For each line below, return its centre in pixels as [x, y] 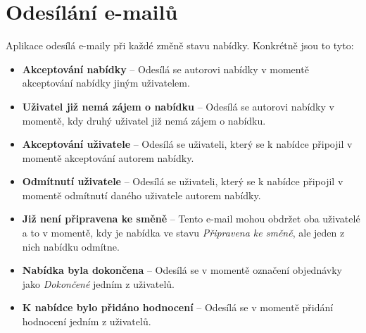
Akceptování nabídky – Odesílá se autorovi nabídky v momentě [165, 69]
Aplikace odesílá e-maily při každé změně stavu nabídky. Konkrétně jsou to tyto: [180, 45]
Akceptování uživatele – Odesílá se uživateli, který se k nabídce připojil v [187, 144]
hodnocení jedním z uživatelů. [87, 321]
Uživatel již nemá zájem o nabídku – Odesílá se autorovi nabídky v [178, 106]
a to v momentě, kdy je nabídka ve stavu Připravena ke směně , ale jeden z [183, 233]
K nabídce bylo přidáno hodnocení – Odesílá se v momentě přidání [178, 307]
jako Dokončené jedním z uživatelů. [98, 283]
